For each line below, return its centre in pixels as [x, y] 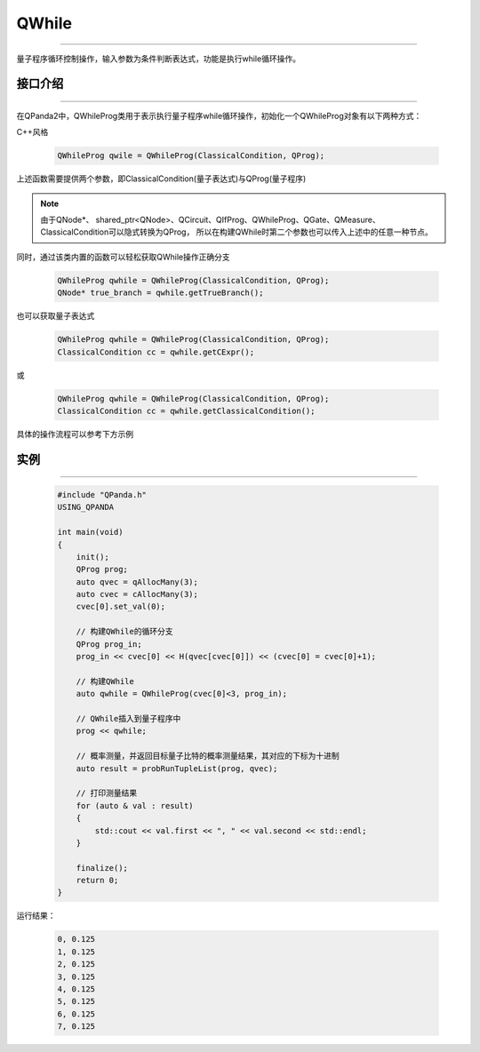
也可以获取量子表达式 [56, 316]
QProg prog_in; [109, 644]
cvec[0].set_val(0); [121, 607]
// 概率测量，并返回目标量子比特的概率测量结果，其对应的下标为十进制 [208, 756]
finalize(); [102, 868]
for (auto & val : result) [135, 805]
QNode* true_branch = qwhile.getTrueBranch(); [160, 293]
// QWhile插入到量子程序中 [128, 718]
